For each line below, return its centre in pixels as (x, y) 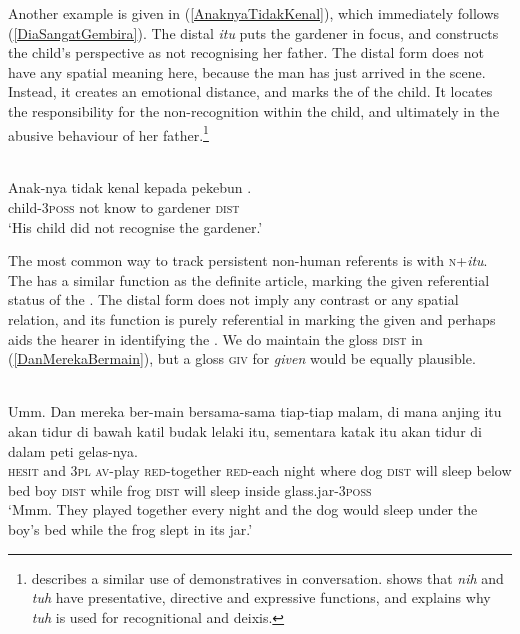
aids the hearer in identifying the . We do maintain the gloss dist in (215, 338)
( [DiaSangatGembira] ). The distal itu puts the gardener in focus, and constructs (253, 32)
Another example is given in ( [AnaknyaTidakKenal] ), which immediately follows (254, 13)
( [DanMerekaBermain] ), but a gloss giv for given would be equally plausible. (242, 358)
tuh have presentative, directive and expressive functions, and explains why (261, 597)
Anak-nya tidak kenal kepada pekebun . (130, 187)
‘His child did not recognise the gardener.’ (135, 226)
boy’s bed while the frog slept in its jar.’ (130, 528)
